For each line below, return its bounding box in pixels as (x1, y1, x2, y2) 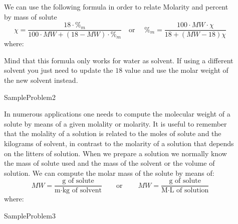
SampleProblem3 (4, 210, 56, 221)
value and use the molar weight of (124, 65, 228, 75)
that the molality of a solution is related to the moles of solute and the (4, 128, 221, 139)
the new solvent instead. (4, 75, 78, 85)
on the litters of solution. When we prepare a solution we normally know (4, 148, 227, 158)
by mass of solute (4, 11, 57, 22)
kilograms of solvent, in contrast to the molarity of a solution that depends (4, 138, 234, 148)
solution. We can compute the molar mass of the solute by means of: (4, 167, 214, 178)
